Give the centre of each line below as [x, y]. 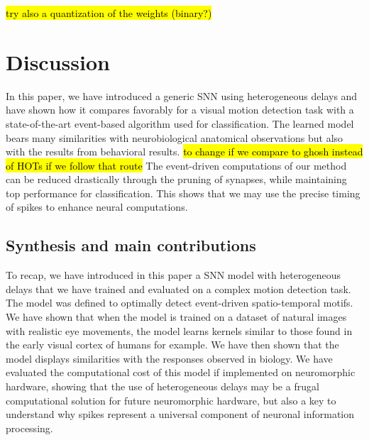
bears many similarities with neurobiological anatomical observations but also [175, 137]
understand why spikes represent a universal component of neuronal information [180, 414]
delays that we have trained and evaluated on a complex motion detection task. [178, 288]
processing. [29, 428]
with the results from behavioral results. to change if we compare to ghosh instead [184, 152]
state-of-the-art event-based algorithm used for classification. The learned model [180, 123]
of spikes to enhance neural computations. [97, 207]
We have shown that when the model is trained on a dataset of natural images [176, 317]
